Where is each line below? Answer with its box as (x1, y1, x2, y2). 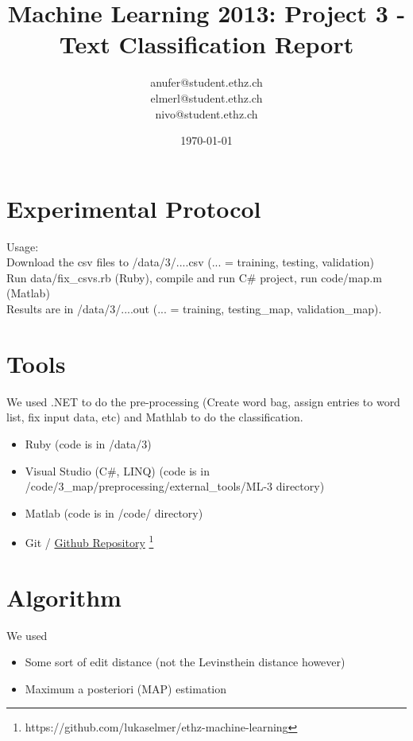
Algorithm (6, 580, 122, 613)
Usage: (6, 238, 39, 254)
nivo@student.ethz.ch (155, 105, 258, 122)
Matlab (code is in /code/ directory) (25, 504, 203, 521)
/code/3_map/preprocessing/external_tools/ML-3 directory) (25, 478, 325, 495)
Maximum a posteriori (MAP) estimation (25, 680, 227, 696)
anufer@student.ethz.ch (150, 74, 263, 91)
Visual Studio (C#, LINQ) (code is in (25, 462, 210, 479)
